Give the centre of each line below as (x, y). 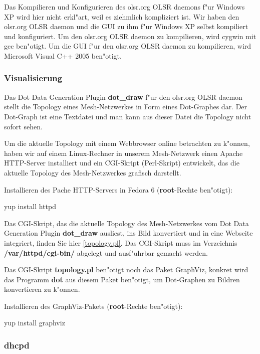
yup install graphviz (35, 323)
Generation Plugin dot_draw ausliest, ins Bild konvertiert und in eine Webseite (128, 233)
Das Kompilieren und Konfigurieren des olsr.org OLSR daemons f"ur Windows (124, 7)
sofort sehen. (23, 126)
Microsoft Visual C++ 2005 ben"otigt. (63, 55)
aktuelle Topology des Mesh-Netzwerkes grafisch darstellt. (93, 172)
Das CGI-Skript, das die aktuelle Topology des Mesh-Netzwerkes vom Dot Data (126, 223)
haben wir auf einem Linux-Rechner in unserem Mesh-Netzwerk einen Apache (123, 153)
